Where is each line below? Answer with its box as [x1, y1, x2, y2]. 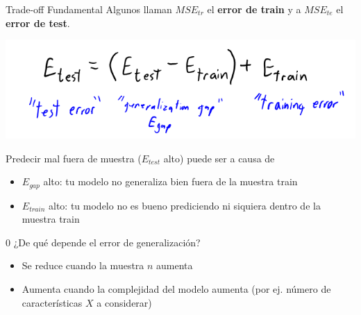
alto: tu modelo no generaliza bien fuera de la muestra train [43, 174, 298, 189]
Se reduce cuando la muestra [22, 258, 144, 273]
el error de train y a [207, 2, 301, 16]
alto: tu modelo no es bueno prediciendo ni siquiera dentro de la [49, 198, 321, 212]
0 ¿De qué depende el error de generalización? [6, 235, 201, 249]
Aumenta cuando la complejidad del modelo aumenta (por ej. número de [22, 282, 331, 296]
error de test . [6, 15, 70, 30]
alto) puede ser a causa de [163, 151, 275, 165]
